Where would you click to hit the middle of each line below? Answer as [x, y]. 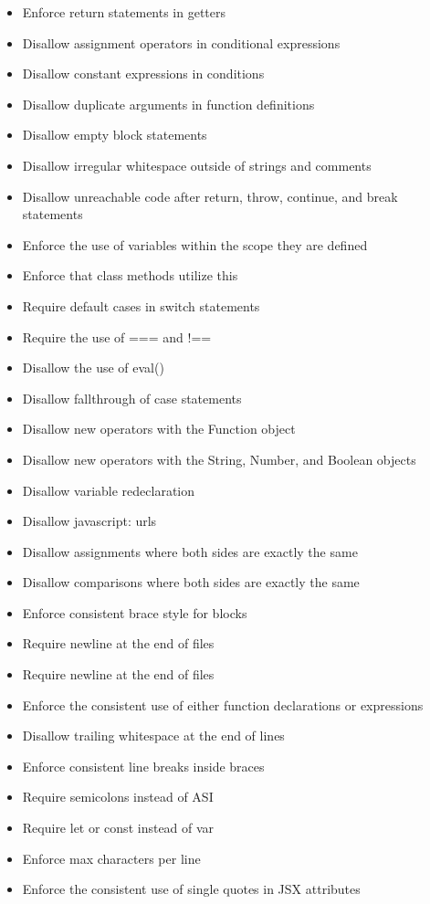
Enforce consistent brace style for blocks [135, 612]
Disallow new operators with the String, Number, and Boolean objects [219, 459]
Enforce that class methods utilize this [130, 275]
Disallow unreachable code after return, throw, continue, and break [210, 196]
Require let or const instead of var [118, 828]
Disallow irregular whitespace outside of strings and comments [197, 165]
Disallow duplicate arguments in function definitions [168, 104]
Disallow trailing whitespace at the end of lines [153, 736]
